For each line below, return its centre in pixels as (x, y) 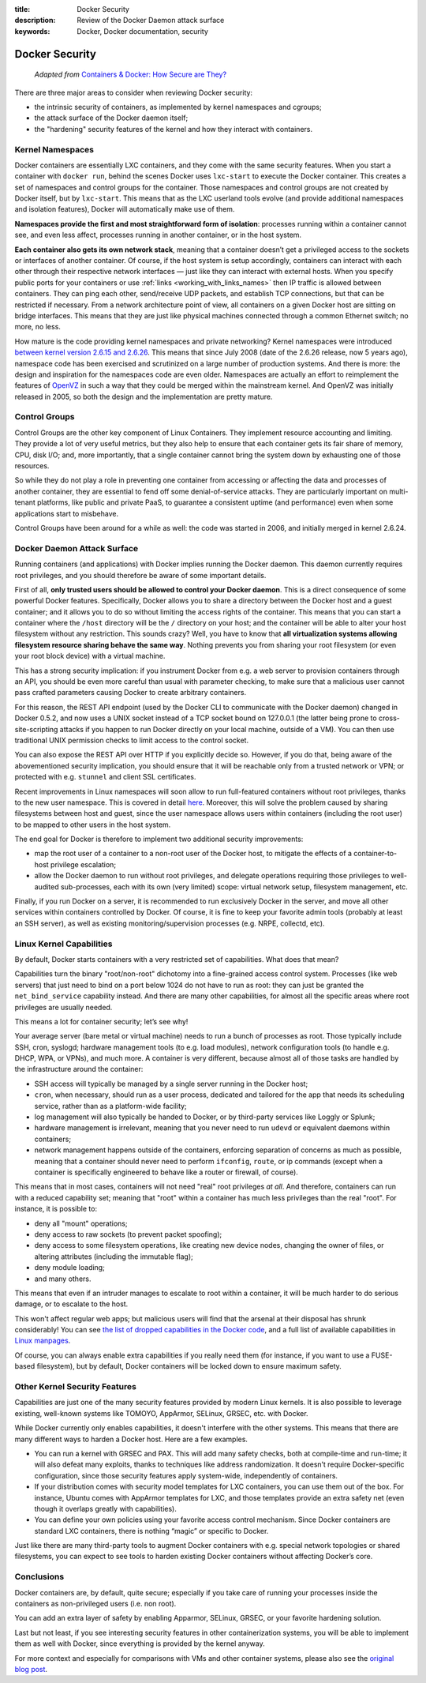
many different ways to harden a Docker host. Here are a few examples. (131, 1439)
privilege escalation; (83, 864)
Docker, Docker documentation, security (143, 31)
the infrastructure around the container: (79, 1069)
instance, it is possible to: (56, 1209)
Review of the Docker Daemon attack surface (151, 21)
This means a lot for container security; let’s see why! (101, 1021)
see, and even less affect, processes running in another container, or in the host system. (158, 235)
